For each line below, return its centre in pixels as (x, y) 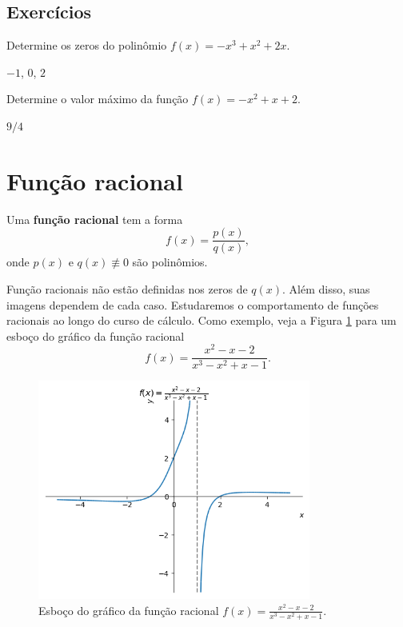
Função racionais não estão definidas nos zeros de (127, 288)
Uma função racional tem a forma (95, 219)
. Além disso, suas (326, 288)
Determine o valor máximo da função (98, 99)
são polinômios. (170, 262)
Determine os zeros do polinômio (87, 45)
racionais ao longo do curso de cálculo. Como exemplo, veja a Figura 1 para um (201, 320)
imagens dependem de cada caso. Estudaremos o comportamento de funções (193, 304)
